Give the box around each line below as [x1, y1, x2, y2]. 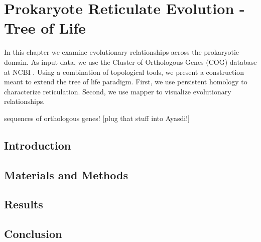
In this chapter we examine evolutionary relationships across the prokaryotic [4, 47, 239, 57]
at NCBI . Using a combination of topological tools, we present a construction [4, 66, 244, 77]
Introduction [4, 137, 71, 153]
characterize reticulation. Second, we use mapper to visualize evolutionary [4, 86, 231, 96]
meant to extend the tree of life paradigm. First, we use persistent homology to [4, 76, 247, 87]
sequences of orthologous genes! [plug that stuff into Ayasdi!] [4, 112, 190, 123]
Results [4, 196, 43, 212]
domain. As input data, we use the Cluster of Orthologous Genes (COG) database [4, 56, 257, 67]
